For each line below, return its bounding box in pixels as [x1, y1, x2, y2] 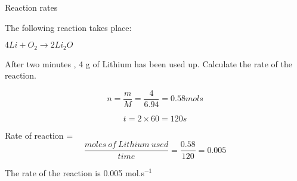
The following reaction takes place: [5, 21, 132, 33]
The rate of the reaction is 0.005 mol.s [5, 166, 144, 179]
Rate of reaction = [5, 129, 73, 141]
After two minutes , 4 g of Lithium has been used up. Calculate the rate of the [5, 57, 292, 70]
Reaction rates [5, 1, 58, 13]
